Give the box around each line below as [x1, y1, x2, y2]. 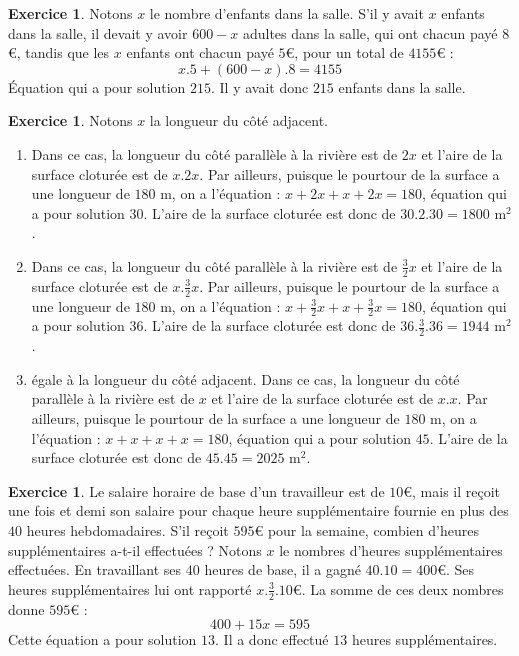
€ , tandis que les [8, 42, 110, 63]
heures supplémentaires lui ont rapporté [8, 578, 252, 599]
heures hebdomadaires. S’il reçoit [26, 520, 229, 540]
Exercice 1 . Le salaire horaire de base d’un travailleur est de [8, 480, 385, 501]
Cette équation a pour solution [8, 629, 197, 650]
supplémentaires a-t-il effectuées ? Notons [8, 539, 262, 560]
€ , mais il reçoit [403, 480, 501, 501]
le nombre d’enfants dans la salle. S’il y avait [149, 3, 424, 23]
